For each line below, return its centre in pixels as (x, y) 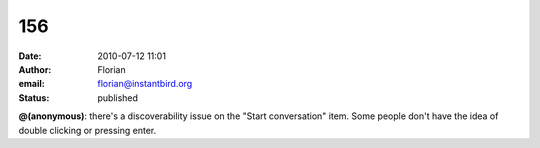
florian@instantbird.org (145, 84)
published (118, 97)
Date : (30, 56)
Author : (35, 69)
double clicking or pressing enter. (87, 130)
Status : (34, 97)
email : (31, 84)
